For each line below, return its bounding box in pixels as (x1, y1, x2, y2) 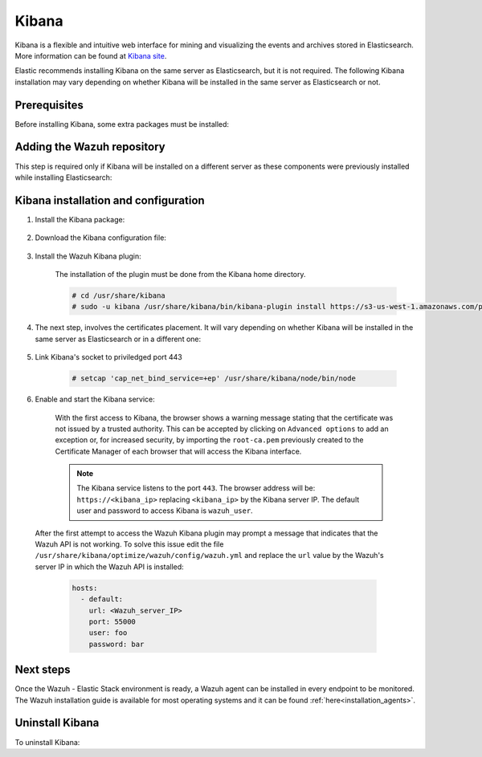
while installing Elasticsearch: (14, 173, 112, 182)
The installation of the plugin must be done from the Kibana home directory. (55, 270, 306, 279)
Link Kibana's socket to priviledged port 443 (35, 352, 182, 362)
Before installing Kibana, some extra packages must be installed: (14, 119, 229, 128)
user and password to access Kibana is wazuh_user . (76, 506, 253, 515)
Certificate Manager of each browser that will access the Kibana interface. (55, 446, 302, 456)
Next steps (14, 663, 71, 677)
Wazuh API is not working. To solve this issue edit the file (35, 539, 224, 549)
